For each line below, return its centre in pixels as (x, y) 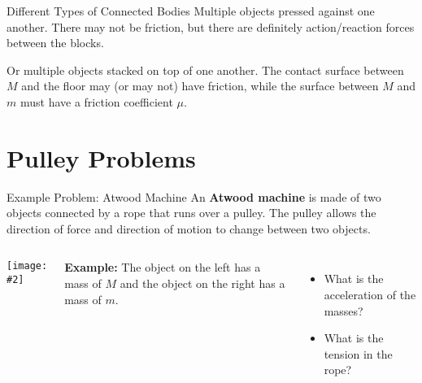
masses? (344, 310)
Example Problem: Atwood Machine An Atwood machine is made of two (194, 196)
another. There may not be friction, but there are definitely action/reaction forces (211, 26)
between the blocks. (55, 43)
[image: (27, 266)
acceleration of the (370, 295)
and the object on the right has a (202, 283)
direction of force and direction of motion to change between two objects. (189, 228)
